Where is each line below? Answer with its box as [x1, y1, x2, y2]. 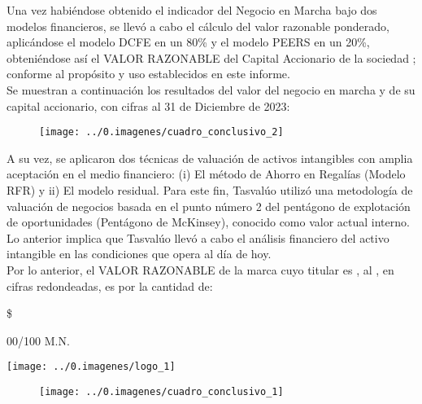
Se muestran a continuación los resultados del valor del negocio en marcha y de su [7, 81, 415, 98]
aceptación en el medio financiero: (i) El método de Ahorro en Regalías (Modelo [7, 165, 406, 182]
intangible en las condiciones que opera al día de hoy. [7, 245, 272, 262]
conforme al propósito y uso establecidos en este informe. [7, 65, 290, 82]
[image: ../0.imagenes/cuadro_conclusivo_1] [39, 386, 284, 397]
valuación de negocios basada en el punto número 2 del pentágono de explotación [7, 197, 411, 214]
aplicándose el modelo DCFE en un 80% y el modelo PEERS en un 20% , [7, 33, 370, 50]
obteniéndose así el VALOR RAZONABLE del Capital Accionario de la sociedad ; [7, 49, 416, 66]
